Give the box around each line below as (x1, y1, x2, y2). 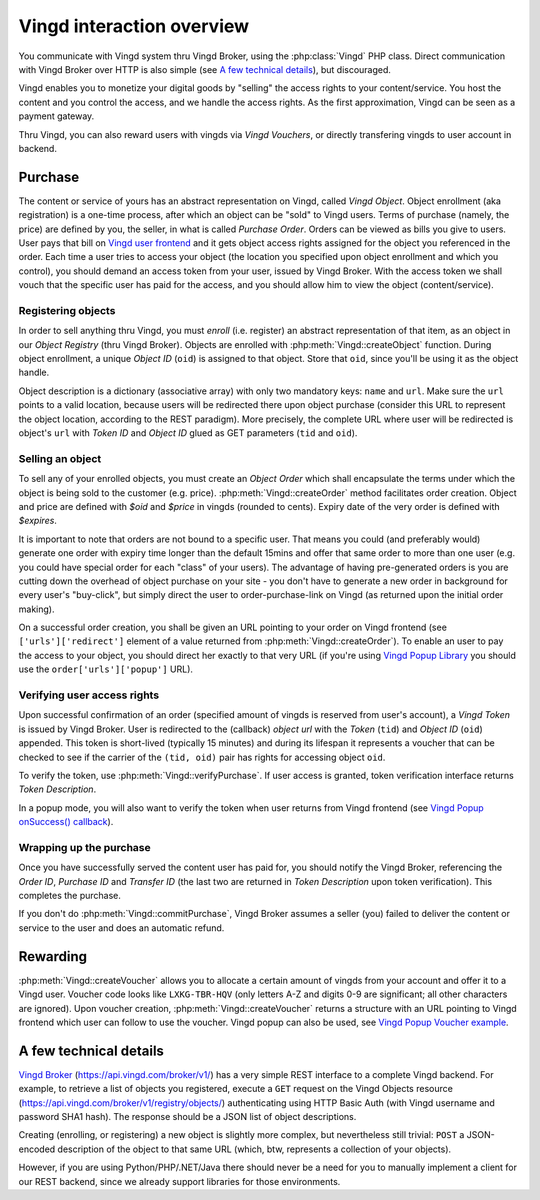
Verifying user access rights (18, 688, 160, 702)
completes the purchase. (18, 890, 122, 902)
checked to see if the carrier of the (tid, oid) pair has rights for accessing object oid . (18, 751, 386, 763)
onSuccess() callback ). (18, 816, 114, 828)
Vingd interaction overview (18, 15, 250, 37)
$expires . (18, 515, 57, 527)
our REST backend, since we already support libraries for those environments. (18, 1175, 341, 1187)
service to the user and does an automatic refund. (18, 921, 225, 934)
